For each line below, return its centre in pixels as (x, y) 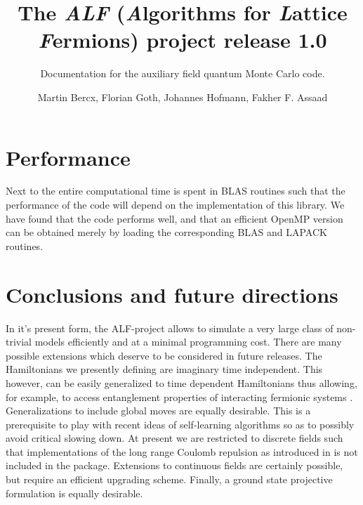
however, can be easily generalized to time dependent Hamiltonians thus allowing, (181, 382)
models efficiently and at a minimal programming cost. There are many (188, 342)
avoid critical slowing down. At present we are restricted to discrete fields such (174, 438)
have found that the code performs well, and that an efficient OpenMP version (174, 218)
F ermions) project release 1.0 (183, 40)
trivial (19, 342)
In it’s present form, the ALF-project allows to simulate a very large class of (170, 328)
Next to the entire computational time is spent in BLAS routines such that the (176, 191)
